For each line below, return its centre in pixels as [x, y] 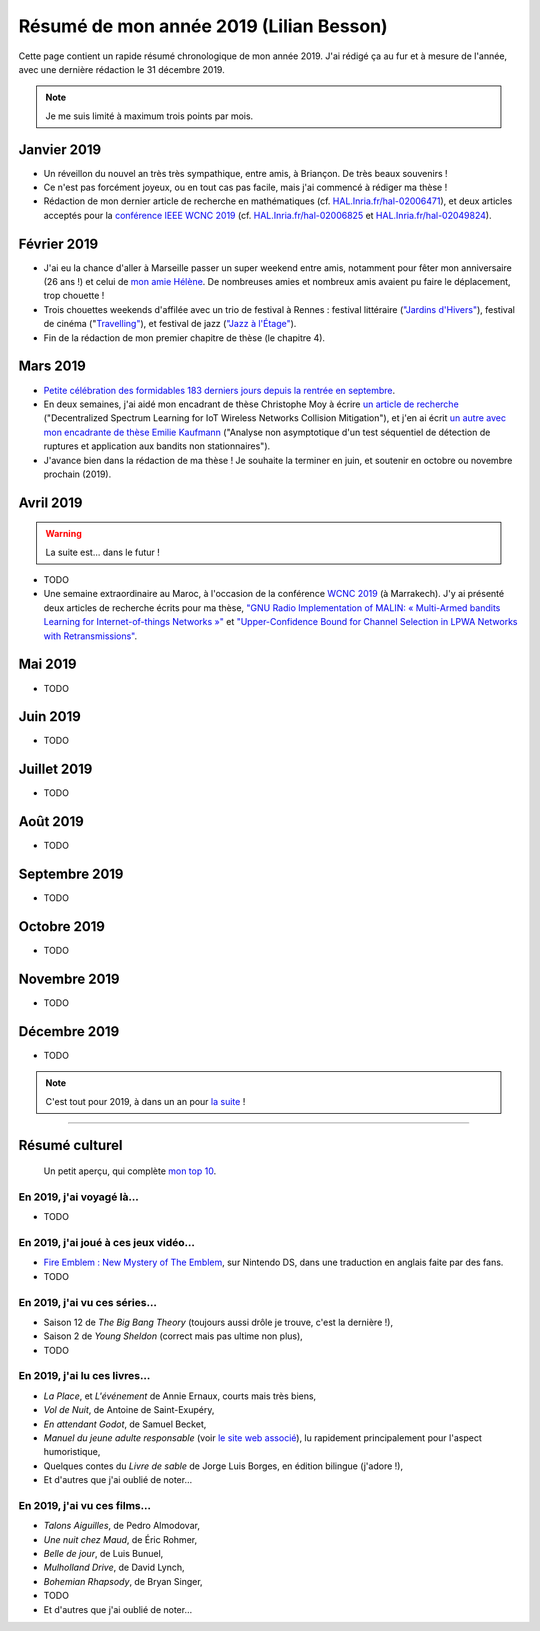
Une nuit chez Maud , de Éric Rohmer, [120, 1539]
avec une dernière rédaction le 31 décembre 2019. [121, 69]
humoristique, [72, 1452]
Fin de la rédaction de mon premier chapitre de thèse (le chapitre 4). [184, 337]
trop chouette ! [74, 296]
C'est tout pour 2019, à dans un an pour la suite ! [145, 1101]
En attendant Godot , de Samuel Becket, [125, 1424]
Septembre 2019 [71, 874]
